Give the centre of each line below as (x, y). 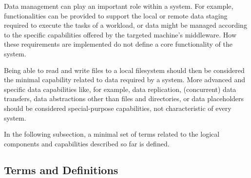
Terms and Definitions (61, 169)
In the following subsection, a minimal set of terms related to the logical (112, 134)
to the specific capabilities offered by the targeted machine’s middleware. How (120, 34)
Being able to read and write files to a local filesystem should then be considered (124, 70)
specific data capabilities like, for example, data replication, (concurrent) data (120, 89)
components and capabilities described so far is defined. (87, 143)
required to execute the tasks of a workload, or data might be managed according (125, 25)
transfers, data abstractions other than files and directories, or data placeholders (124, 98)
